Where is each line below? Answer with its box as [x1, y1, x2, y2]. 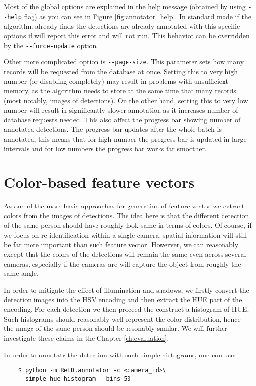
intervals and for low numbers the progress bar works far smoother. [4, 143, 207, 153]
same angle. [4, 268, 39, 278]
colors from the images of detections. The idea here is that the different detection [4, 210, 249, 220]
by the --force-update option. [4, 40, 98, 50]
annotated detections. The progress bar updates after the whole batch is [4, 124, 222, 134]
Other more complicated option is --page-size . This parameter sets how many [4, 57, 244, 67]
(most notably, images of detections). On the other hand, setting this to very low [4, 95, 248, 105]
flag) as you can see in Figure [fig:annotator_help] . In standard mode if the [24, 11, 251, 21]
